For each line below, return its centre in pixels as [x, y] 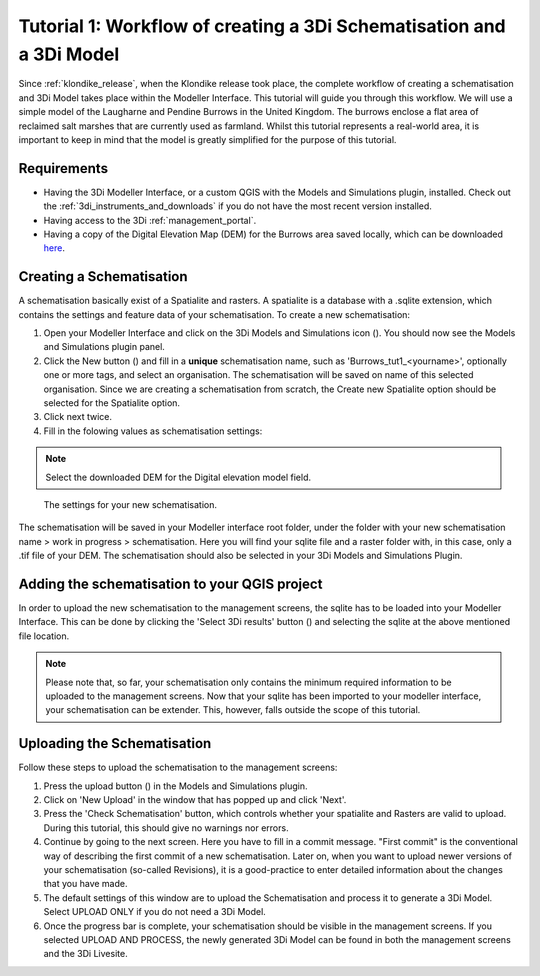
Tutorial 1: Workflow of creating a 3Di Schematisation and [262, 26]
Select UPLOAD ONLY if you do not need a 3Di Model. [155, 912]
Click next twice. [78, 417]
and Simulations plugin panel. [104, 347]
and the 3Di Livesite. [86, 954]
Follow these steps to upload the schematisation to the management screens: [178, 767]
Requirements [63, 168]
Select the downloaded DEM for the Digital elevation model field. [178, 477]
